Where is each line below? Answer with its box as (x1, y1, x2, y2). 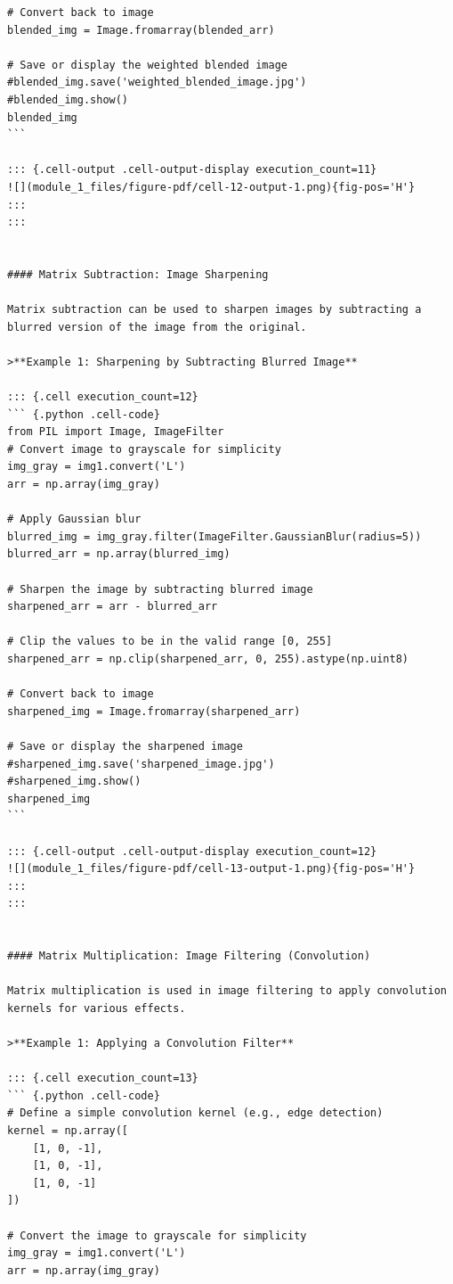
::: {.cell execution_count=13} (7, 1072, 198, 1085)
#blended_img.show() (7, 93, 129, 106)
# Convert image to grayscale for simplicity (7, 442, 281, 456)
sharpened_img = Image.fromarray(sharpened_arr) (7, 704, 301, 718)
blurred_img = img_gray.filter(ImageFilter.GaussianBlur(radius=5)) (7, 530, 422, 543)
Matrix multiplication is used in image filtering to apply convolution (7, 984, 447, 998)
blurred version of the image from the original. (7, 320, 307, 333)
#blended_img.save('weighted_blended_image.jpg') (7, 76, 307, 89)
